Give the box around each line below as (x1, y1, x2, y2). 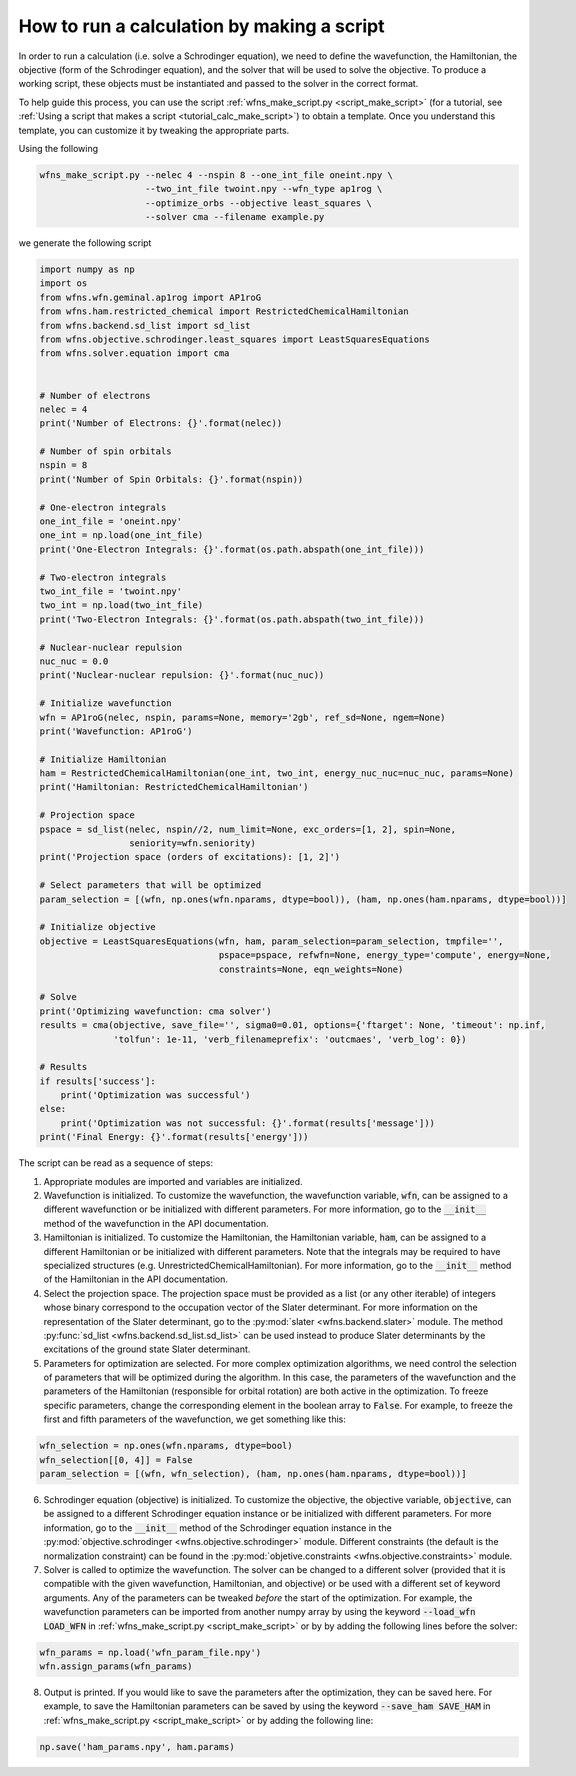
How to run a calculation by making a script (18, 15, 385, 37)
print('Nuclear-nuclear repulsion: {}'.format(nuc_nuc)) (39, 670, 325, 681)
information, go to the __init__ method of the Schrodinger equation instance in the (43, 1521, 392, 1534)
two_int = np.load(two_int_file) (39, 600, 204, 611)
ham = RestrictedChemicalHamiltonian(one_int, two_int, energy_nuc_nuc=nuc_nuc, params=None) (39, 768, 515, 779)
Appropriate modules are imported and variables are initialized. (43, 1175, 303, 1187)
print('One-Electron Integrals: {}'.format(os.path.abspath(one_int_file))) (39, 543, 425, 555)
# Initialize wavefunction (39, 698, 172, 709)
